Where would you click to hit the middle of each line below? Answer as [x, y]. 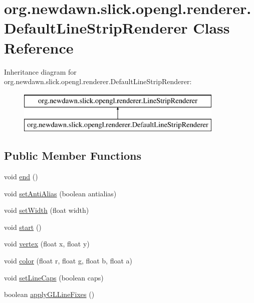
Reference [39, 47]
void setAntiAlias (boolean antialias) [60, 193]
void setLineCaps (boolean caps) [54, 277]
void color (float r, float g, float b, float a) [68, 261]
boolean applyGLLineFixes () [49, 294]
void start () [23, 227]
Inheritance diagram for [40, 71]
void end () [21, 177]
